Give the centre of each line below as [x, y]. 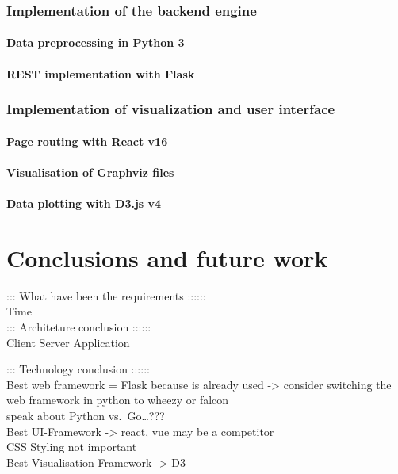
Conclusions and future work [167, 257]
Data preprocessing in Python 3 [96, 42]
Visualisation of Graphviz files [90, 172]
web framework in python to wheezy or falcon [118, 400]
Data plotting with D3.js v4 [84, 203]
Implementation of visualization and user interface [171, 109]
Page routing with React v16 [87, 141]
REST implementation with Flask [101, 73]
